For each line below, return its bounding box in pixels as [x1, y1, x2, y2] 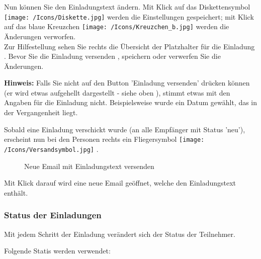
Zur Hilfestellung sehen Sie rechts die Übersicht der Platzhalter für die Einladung [4, 41, 255, 51]
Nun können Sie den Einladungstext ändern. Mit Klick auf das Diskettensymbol [4, 2, 250, 12]
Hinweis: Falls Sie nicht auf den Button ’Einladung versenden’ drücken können [4, 77, 250, 88]
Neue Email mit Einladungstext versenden [24, 160, 154, 171]
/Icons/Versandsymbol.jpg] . [4, 143, 99, 154]
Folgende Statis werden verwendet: [4, 245, 111, 256]
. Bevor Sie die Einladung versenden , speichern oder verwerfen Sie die [4, 51, 221, 61]
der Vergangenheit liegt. [4, 107, 78, 118]
